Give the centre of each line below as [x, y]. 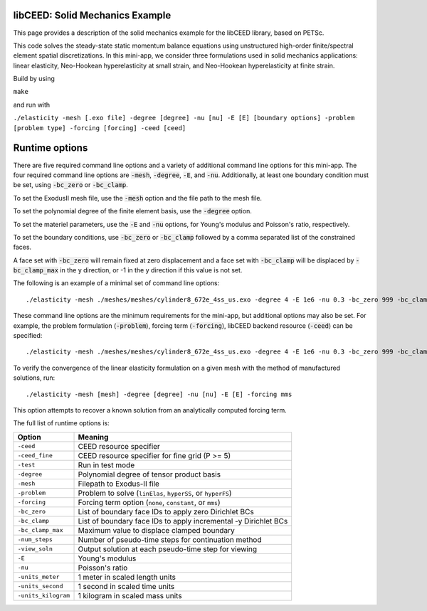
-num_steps [35, 540]
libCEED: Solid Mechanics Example [92, 15]
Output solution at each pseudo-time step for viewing [168, 549]
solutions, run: [34, 378]
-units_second [40, 586]
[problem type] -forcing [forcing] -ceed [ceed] [100, 128]
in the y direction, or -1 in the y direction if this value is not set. [151, 270]
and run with [32, 105]
